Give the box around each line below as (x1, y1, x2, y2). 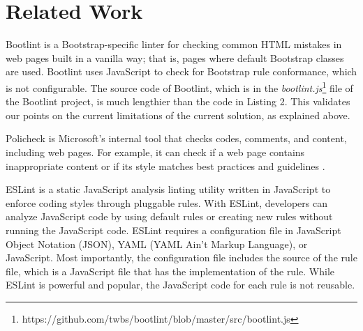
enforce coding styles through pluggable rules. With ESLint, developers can (6, 195, 327, 210)
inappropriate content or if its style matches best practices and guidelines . (6, 158, 325, 173)
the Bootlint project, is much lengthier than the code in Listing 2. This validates (6, 94, 350, 109)
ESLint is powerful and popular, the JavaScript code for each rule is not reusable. (6, 277, 355, 292)
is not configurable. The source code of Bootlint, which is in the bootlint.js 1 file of (6, 78, 353, 95)
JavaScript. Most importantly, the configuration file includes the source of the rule (6, 250, 357, 265)
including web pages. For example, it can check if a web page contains (6, 144, 305, 159)
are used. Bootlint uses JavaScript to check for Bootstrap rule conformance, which (6, 64, 357, 79)
